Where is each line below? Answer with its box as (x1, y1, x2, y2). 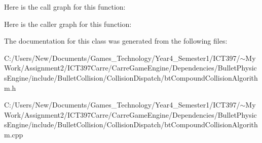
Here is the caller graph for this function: (4, 18, 132, 29)
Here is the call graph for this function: (4, 2, 126, 12)
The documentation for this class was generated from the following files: (4, 35, 228, 46)
